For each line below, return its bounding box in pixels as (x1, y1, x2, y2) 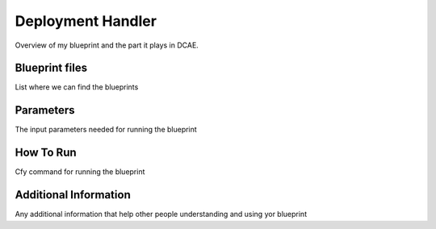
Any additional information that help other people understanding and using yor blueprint (15, 210, 307, 219)
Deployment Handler (15, 12, 157, 30)
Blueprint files (15, 61, 88, 75)
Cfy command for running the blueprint (15, 167, 145, 177)
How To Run (15, 146, 77, 160)
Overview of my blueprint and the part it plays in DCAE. (15, 40, 199, 50)
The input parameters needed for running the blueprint (15, 125, 197, 135)
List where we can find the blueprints (15, 82, 139, 92)
